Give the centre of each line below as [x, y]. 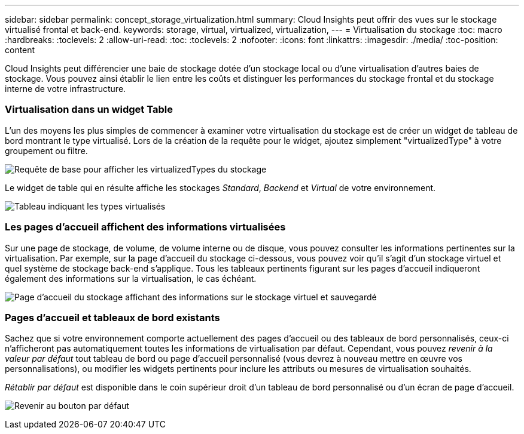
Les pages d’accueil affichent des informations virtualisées [145, 227]
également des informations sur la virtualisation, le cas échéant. [131, 278]
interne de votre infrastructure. [65, 89]
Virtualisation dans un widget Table [89, 110]
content [20, 50]
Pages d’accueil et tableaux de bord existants [112, 317]
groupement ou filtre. [46, 150]
